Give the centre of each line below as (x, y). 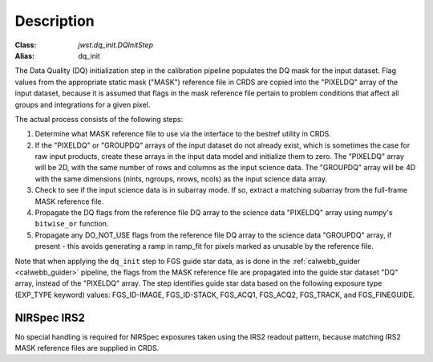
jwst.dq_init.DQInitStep (116, 45)
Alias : (25, 55)
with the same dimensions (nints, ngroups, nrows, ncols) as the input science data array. (181, 179)
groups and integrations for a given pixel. (83, 104)
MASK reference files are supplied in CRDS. (87, 348)
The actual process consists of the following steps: (99, 119)
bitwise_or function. (72, 224)
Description (55, 21)
